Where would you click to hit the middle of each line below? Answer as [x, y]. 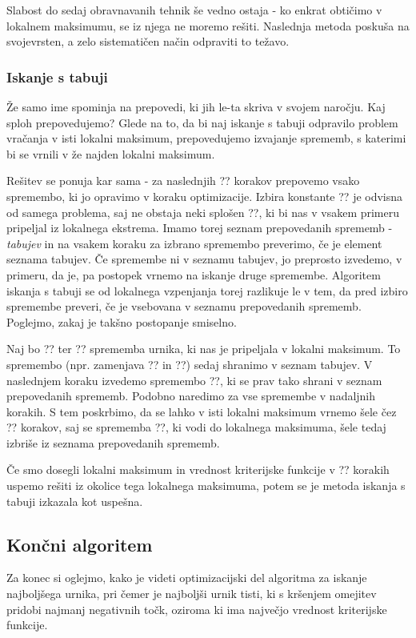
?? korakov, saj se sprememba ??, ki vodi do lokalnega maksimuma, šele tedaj [196, 427]
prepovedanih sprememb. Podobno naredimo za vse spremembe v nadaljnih [191, 396]
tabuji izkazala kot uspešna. [75, 501]
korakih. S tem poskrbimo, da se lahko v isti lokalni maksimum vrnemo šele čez [202, 411]
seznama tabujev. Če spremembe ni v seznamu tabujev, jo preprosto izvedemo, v [204, 259]
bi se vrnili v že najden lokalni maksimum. [111, 153]
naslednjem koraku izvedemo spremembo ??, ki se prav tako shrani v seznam [194, 380]
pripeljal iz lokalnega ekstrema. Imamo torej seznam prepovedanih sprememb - [200, 228]
